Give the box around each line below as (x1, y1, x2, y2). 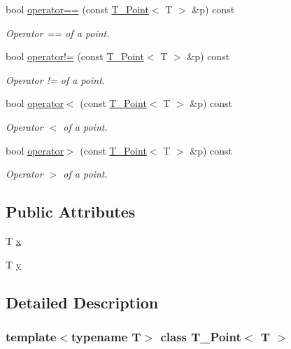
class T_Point (160, 327, 241, 345)
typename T (71, 327, 141, 345)
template (6, 327, 57, 345)
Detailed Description (6, 291, 159, 313)
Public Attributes (6, 201, 136, 222)
